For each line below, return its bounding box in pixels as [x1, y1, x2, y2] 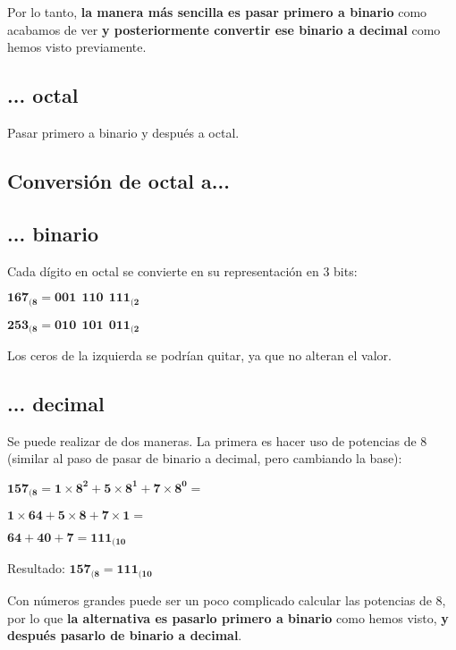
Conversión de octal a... [7, 166, 230, 194]
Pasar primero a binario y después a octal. [7, 122, 240, 141]
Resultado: [7, 559, 65, 578]
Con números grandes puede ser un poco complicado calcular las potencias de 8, [7, 590, 446, 609]
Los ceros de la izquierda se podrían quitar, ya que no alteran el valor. [7, 346, 392, 365]
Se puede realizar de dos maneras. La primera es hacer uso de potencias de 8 [7, 431, 427, 450]
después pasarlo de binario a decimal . [7, 626, 242, 645]
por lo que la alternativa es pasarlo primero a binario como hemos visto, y [7, 608, 449, 627]
